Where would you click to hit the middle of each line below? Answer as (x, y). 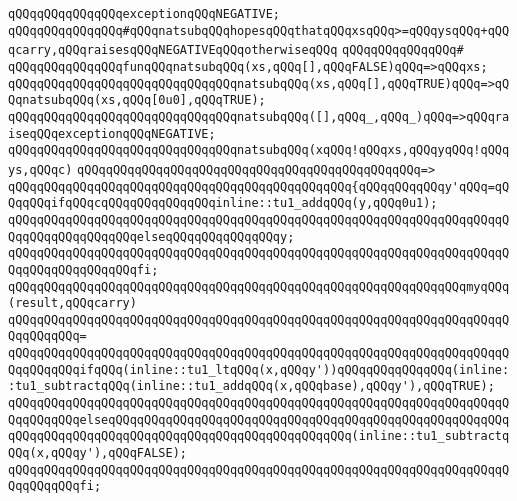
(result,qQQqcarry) (72, 303)
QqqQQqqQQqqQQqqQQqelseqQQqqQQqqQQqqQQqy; (151, 236)
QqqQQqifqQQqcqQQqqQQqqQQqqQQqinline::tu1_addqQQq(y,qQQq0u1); (223, 203)
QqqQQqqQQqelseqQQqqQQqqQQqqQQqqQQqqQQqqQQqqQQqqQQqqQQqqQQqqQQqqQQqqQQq (259, 419)
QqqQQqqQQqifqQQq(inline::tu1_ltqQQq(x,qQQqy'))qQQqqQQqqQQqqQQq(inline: (259, 369)
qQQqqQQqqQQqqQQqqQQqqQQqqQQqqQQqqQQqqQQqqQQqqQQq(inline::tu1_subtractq (259, 436)
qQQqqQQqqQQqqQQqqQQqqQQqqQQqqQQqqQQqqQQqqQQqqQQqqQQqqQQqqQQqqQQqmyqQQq (259, 286)
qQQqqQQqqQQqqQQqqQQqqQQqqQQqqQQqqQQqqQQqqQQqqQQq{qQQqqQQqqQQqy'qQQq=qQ (259, 186)
